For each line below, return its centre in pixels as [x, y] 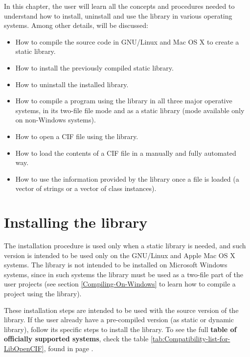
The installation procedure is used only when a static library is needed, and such [125, 246]
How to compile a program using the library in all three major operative [124, 101]
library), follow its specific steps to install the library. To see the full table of [120, 329]
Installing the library [76, 222]
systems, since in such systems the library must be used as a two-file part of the [124, 274]
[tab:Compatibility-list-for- [190, 339]
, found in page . [68, 348]
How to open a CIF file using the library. [77, 136]
